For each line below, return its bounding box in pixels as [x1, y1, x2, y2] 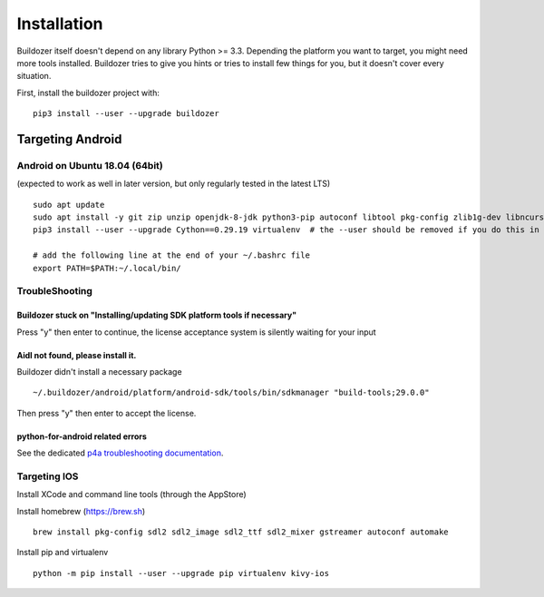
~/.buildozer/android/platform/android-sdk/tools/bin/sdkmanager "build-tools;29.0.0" [33, 387, 430, 398]
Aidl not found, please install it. [16, 349, 137, 360]
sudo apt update [33, 200, 105, 210]
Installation [16, 14, 103, 34]
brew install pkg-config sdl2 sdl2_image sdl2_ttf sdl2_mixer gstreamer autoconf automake [33, 527, 449, 537]
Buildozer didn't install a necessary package [16, 366, 182, 377]
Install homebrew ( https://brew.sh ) [16, 505, 146, 516]
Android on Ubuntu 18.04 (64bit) [16, 159, 163, 171]
